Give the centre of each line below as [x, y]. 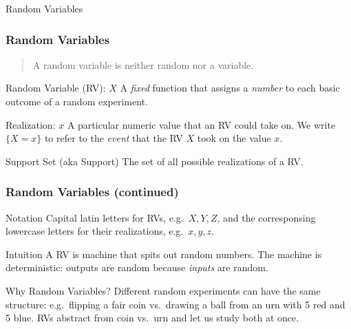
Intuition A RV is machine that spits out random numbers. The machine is [164, 254]
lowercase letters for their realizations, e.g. [95, 231]
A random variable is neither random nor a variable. [143, 64]
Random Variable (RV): [56, 88]
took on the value [234, 138]
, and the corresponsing [266, 217]
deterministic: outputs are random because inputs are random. [137, 267]
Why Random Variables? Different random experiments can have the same [163, 290]
